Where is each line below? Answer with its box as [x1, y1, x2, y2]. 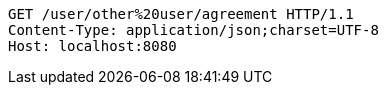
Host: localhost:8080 [8, 38, 177, 54]
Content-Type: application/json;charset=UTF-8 [8, 22, 379, 38]
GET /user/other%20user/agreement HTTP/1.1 [8, 6, 354, 22]
